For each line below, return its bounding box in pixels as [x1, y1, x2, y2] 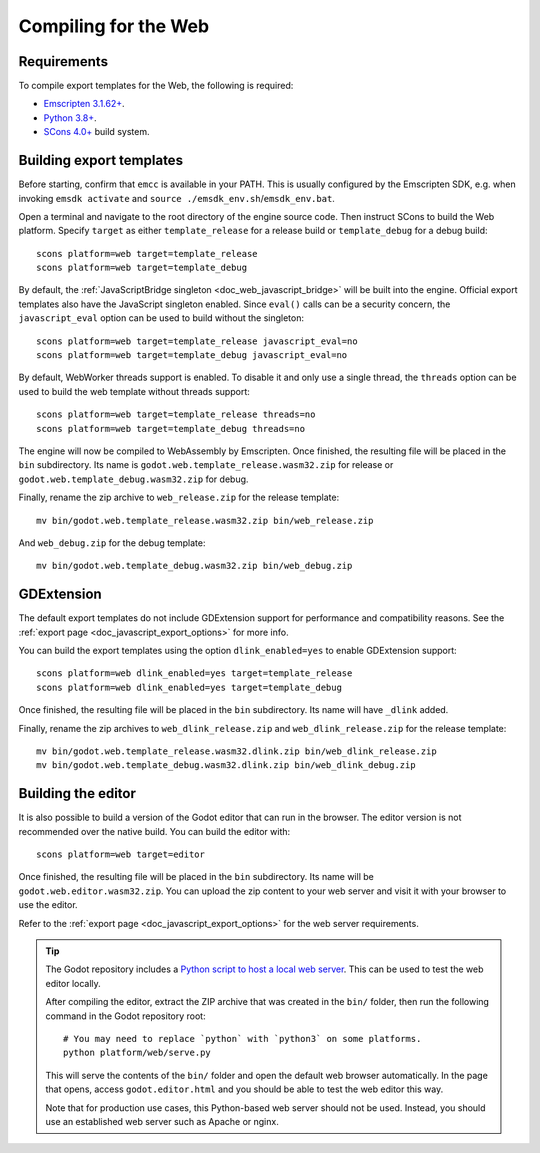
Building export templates [18, 152, 184, 169]
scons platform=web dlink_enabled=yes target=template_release [36, 668, 353, 679]
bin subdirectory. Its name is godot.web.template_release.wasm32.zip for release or [18, 459, 394, 471]
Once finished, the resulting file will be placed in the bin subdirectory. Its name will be [18, 871, 374, 883]
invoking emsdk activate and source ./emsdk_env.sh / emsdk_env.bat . [18, 192, 335, 204]
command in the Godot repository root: [45, 1010, 206, 1022]
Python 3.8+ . [43, 111, 97, 124]
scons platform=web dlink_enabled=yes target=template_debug [36, 681, 342, 693]
